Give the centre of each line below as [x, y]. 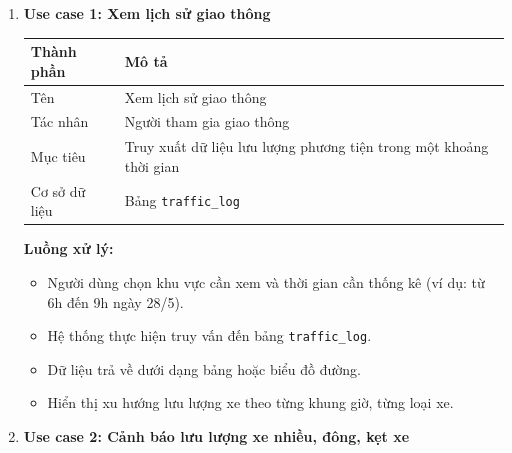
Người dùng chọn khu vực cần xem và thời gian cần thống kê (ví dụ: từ [266, 281]
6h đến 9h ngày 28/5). [115, 301]
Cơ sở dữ [58, 190]
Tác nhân [59, 121]
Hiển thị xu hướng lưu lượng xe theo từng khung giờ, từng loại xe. [250, 402]
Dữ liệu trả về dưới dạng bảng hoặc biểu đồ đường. [204, 368]
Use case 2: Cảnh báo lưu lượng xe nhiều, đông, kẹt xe [216, 435]
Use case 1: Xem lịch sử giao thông [147, 13]
